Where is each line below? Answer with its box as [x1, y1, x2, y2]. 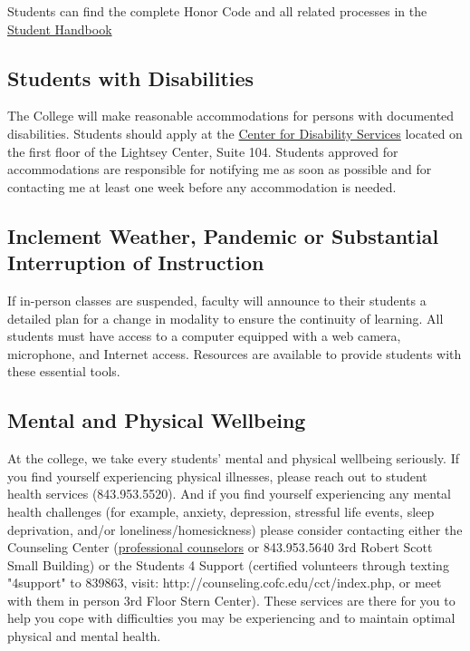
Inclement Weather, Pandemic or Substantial [7, 221, 439, 249]
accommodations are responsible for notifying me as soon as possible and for [7, 160, 432, 179]
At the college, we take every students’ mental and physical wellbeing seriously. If [7, 449, 459, 468]
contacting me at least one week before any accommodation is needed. [7, 177, 397, 196]
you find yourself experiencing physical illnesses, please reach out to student [7, 466, 427, 485]
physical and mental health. [7, 627, 161, 646]
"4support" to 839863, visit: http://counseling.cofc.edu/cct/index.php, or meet [7, 573, 442, 592]
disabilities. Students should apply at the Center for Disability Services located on [7, 123, 463, 142]
